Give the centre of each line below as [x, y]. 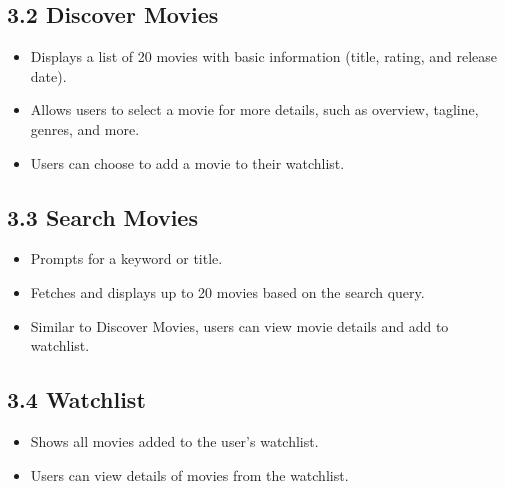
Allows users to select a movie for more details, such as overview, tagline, [254, 109]
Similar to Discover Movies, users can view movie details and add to [239, 325]
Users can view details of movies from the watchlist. [189, 474]
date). [48, 75]
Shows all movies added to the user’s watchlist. [174, 440]
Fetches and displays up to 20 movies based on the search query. [227, 291]
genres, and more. [85, 128]
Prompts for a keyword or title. [126, 258]
